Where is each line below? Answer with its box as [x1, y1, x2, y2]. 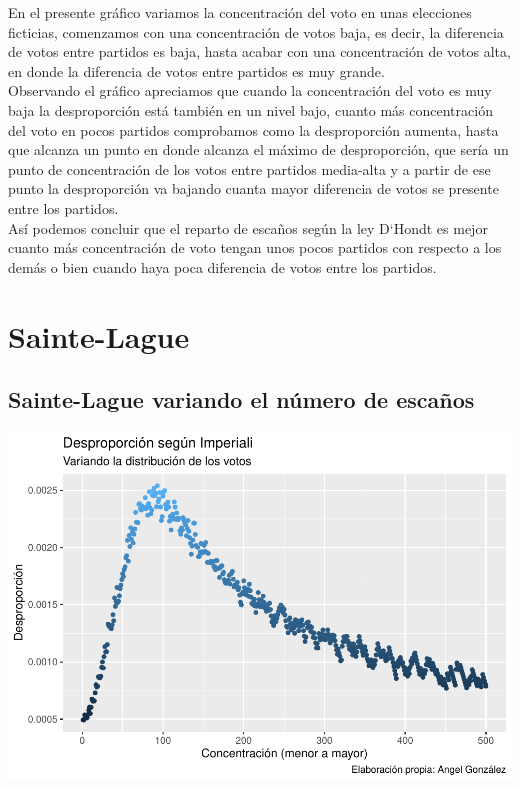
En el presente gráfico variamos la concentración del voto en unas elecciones [8, 2, 472, 22]
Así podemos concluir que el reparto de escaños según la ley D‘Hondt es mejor [8, 217, 488, 238]
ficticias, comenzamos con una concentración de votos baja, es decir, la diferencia [8, 21, 504, 42]
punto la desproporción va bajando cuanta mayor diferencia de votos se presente [8, 178, 499, 199]
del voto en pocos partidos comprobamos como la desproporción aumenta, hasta [8, 119, 499, 140]
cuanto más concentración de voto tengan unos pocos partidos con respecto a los [8, 237, 502, 258]
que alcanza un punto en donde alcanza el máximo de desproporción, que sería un [8, 139, 509, 160]
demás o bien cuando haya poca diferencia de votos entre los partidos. [8, 256, 437, 277]
